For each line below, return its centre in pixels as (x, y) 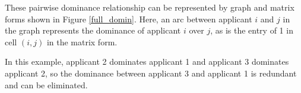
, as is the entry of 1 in (252, 30)
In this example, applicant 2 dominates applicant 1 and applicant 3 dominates (147, 62)
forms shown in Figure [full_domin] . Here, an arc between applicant (129, 19)
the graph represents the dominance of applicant (93, 30)
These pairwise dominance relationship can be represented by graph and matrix (150, 7)
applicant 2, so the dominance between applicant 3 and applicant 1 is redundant (151, 73)
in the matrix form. (82, 41)
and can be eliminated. (46, 84)
